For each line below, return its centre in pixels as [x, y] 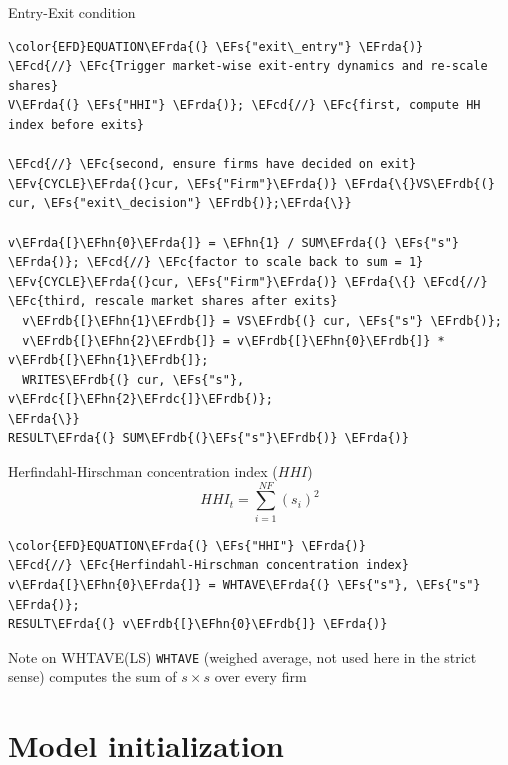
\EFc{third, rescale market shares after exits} [173, 301]
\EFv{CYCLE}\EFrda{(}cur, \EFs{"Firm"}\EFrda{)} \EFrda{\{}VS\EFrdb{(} [251, 183]
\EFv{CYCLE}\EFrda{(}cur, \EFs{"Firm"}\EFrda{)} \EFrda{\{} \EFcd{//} [248, 281]
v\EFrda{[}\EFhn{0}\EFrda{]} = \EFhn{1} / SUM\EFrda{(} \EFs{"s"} [234, 242]
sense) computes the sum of [92, 676]
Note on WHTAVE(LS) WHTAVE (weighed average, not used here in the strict [242, 656]
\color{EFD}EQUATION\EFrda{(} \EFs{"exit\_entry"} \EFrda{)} [216, 46]
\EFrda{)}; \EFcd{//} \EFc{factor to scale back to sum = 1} [216, 262]
